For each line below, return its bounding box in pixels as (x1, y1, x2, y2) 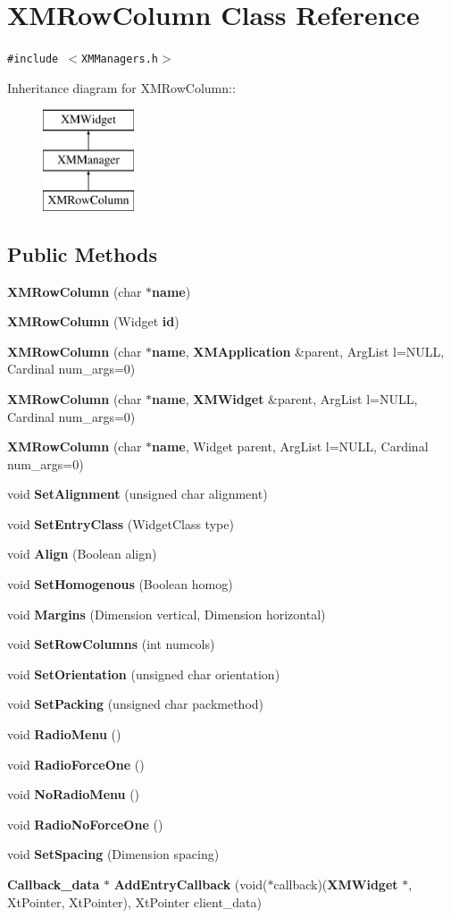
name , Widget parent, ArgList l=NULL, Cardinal (152, 437, 429, 456)
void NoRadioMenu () (7, 785, 140, 804)
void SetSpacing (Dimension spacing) (7, 845, 220, 863)
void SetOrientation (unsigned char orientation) (7, 664, 280, 683)
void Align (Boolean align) (7, 544, 157, 563)
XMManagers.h (81, 53, 158, 66)
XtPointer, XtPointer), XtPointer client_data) (7, 892, 263, 911)
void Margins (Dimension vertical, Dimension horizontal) (7, 604, 326, 623)
